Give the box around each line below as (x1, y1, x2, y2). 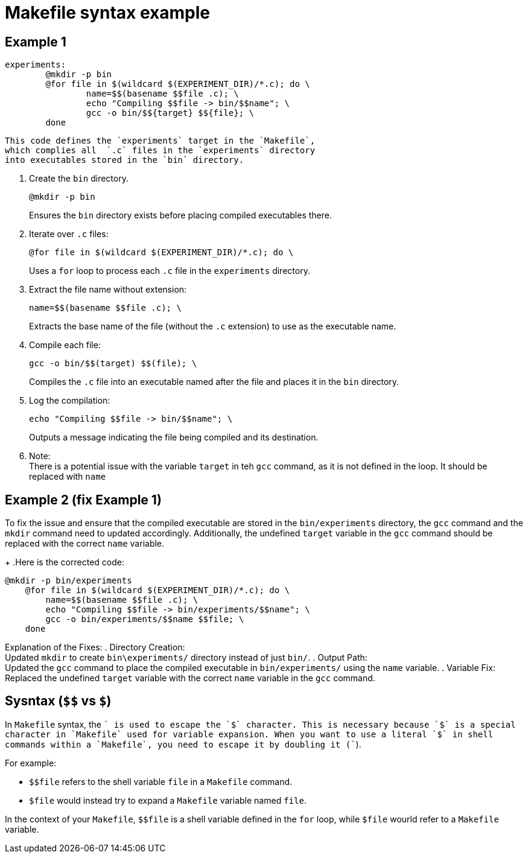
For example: (5, 757, 57, 768)
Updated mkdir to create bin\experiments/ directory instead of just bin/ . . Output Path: (5, 652, 367, 663)
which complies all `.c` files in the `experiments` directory (5, 145, 316, 156)
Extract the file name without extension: (29, 284, 187, 295)
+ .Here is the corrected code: (5, 557, 124, 568)
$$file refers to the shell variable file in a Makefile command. (29, 776, 293, 787)
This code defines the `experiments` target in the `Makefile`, (5, 136, 316, 146)
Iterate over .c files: (29, 229, 109, 240)
